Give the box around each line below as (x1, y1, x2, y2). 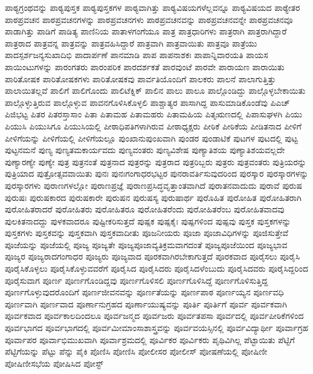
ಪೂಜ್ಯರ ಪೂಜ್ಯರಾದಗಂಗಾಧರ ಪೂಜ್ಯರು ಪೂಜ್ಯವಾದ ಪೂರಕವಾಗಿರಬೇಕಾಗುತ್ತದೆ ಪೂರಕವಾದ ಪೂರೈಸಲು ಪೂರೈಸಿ (5, 250, 300, 263)
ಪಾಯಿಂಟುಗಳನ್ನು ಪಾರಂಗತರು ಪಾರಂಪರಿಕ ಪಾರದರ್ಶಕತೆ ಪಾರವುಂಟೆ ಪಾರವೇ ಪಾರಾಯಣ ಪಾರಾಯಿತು (5, 60, 285, 73)
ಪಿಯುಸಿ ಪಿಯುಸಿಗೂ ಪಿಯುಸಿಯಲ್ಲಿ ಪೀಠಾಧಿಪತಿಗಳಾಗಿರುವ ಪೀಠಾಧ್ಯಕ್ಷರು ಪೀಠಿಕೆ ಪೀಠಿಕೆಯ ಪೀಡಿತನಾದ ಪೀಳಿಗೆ (5, 119, 302, 132)
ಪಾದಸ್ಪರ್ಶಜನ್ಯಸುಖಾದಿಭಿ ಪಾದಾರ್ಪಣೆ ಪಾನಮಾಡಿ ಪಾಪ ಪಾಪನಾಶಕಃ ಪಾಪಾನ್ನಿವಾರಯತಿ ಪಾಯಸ (5, 48, 268, 61)
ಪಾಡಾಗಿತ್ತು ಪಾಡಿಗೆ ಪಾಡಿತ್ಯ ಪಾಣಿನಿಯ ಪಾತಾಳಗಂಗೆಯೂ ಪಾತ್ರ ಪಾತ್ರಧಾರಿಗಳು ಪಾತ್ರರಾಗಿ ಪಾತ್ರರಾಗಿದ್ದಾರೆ (5, 25, 287, 38)
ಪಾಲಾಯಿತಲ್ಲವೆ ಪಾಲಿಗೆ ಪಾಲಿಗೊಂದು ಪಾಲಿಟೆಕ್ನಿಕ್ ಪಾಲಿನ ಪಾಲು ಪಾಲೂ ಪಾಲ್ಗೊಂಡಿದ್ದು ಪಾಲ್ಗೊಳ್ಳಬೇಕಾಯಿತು (5, 84, 306, 97)
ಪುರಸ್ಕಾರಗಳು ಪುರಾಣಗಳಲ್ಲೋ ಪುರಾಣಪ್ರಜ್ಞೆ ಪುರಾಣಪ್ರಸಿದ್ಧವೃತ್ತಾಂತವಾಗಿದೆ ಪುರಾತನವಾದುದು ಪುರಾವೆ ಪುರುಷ (5, 179, 302, 191)
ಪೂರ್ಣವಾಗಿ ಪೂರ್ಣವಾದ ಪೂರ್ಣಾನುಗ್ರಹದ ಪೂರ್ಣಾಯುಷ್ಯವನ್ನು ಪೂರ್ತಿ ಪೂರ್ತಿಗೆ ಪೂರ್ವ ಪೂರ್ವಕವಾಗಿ (5, 297, 287, 310)
